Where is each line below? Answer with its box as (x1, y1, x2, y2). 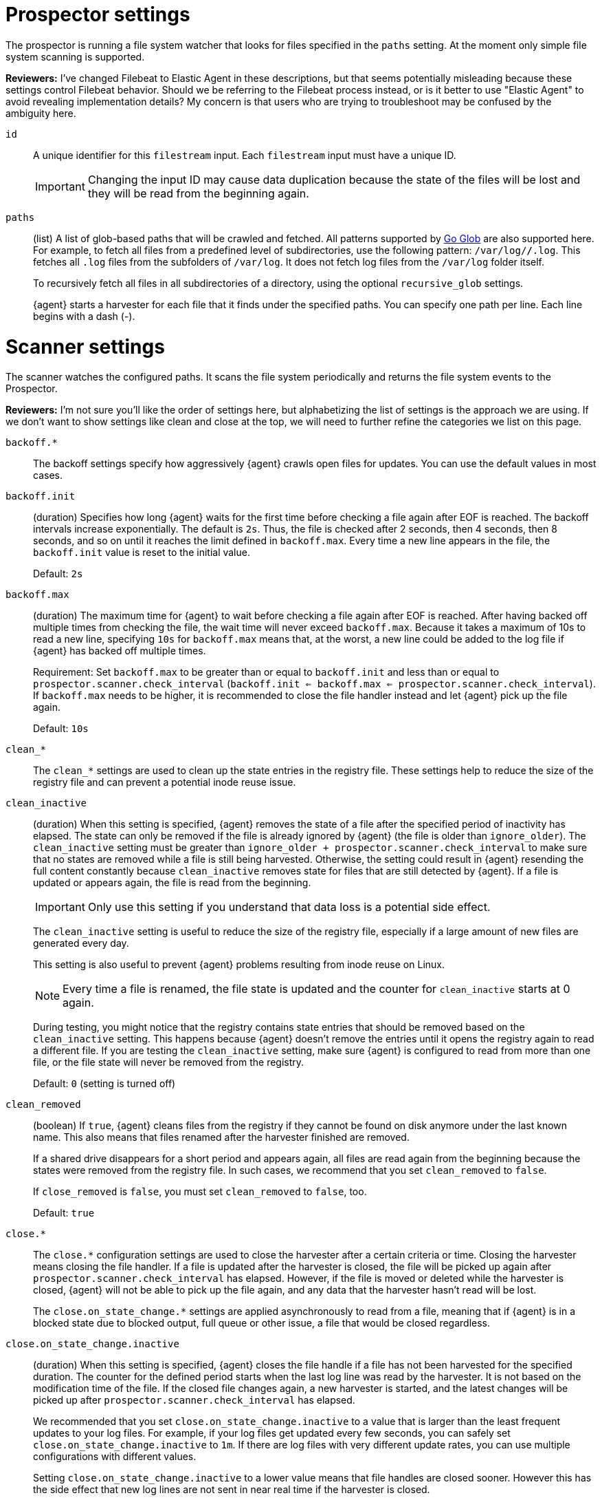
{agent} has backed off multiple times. (33, 645, 206, 657)
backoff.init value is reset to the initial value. (33, 546, 250, 559)
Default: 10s (33, 722, 89, 735)
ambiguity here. (5, 107, 76, 119)
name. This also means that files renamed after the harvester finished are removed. (33, 1131, 410, 1144)
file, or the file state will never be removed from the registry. (33, 1056, 304, 1069)
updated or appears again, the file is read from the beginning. (33, 877, 311, 889)
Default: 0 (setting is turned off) (33, 1078, 176, 1090)
